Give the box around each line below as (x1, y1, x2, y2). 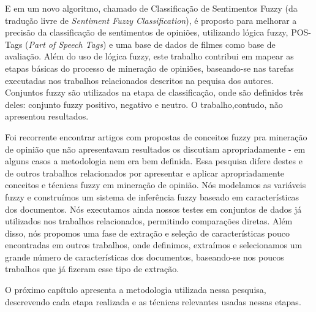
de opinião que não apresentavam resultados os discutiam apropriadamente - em (5, 142, 306, 155)
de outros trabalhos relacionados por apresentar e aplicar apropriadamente (5, 166, 285, 179)
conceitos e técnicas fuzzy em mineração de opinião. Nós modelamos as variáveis (5, 178, 306, 191)
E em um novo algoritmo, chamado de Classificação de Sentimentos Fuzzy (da (5, 2, 298, 14)
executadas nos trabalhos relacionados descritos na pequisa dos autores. (5, 74, 274, 86)
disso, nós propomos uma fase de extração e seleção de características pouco (5, 226, 290, 239)
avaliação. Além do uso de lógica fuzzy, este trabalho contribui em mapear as (5, 50, 294, 63)
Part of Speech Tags (28, 37, 103, 50)
